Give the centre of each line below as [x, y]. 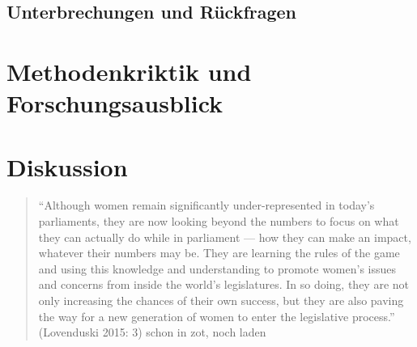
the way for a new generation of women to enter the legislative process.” [217, 316]
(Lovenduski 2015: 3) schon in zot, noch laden [152, 332]
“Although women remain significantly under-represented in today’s [206, 205]
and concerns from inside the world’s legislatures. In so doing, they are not [224, 284]
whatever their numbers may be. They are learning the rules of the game [219, 253]
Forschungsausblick [115, 103]
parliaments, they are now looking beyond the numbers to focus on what [219, 221]
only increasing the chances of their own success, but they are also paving [221, 300]
